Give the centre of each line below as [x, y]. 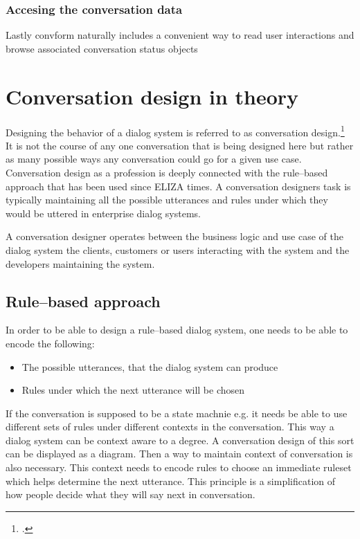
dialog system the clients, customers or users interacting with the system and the [178, 249]
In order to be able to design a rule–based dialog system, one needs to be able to [177, 330]
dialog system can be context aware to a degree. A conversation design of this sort [180, 440]
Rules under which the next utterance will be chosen [133, 390]
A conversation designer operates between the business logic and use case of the [174, 236]
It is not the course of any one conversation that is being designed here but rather [180, 145]
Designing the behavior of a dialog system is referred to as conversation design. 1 [175, 131]
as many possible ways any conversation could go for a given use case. [154, 159]
